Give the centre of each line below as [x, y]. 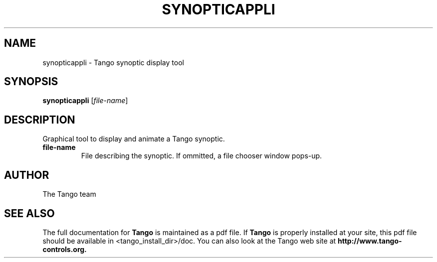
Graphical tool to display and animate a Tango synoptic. [134, 139]
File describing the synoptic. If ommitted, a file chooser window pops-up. [202, 156]
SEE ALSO [29, 213]
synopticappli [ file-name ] [85, 101]
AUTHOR [27, 175]
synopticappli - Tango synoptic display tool [113, 62]
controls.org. [65, 249]
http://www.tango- [370, 241]
